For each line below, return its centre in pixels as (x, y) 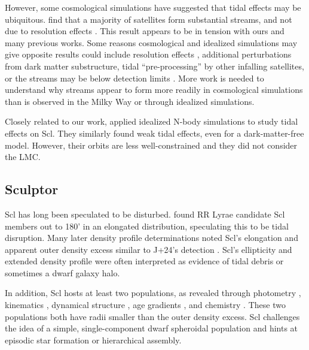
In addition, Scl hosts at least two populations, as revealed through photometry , (153, 293)
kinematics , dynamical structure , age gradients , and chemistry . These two (145, 305)
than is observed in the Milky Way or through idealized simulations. (130, 101)
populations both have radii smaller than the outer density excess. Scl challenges (152, 316)
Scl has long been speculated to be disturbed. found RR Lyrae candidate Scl (145, 214)
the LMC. (23, 157)
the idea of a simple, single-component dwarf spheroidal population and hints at (152, 328)
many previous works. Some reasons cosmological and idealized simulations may (151, 42)
